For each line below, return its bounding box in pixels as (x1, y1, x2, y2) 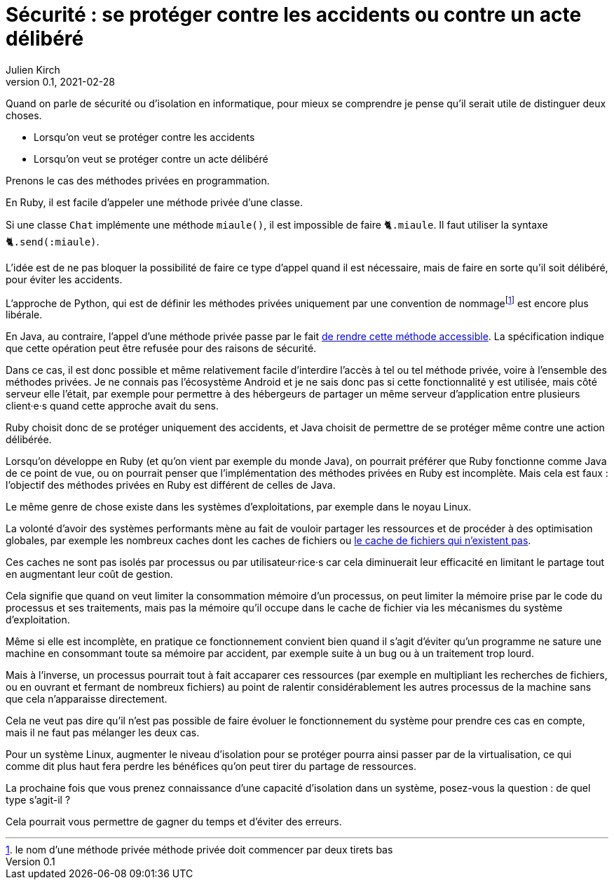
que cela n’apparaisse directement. (6, 693, 168, 705)
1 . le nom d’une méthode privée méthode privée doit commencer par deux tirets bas (6, 844, 393, 856)
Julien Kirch (6, 63, 60, 76)
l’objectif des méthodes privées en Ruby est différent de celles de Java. (6, 479, 336, 492)
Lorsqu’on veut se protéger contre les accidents (34, 130, 255, 143)
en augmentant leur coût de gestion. (6, 568, 173, 581)
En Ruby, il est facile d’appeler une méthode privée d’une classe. (6, 196, 303, 208)
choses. (6, 109, 42, 121)
